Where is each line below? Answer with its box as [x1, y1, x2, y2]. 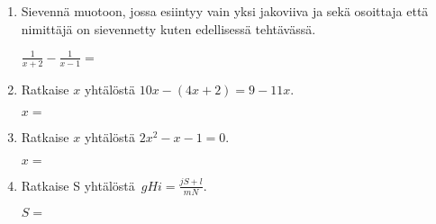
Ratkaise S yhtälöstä [21, 175, 135, 194]
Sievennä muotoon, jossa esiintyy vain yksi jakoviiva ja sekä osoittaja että [21, 2, 429, 20]
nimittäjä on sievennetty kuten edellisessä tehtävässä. [21, 19, 316, 38]
